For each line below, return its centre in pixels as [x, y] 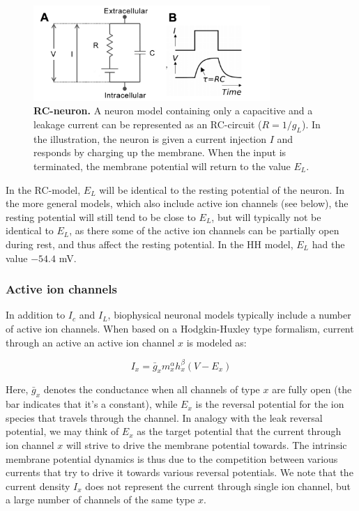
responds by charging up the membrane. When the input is [160, 152]
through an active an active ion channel [90, 342]
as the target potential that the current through [239, 431]
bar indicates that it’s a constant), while [92, 404]
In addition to [36, 315]
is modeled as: [216, 342]
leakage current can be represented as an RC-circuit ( [148, 124]
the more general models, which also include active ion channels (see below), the [177, 203]
